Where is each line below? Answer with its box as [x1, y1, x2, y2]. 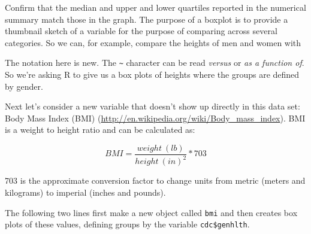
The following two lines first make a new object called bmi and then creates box [5, 206, 298, 218]
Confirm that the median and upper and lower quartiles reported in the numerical [5, 1, 306, 13]
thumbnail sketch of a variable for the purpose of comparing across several [5, 25, 277, 37]
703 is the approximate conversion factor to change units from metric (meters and [5, 174, 306, 187]
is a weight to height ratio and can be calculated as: [5, 123, 195, 136]
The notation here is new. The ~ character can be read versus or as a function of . [5, 56, 304, 69]
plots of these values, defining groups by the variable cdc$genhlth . [5, 218, 250, 230]
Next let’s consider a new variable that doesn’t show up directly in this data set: [5, 100, 300, 113]
